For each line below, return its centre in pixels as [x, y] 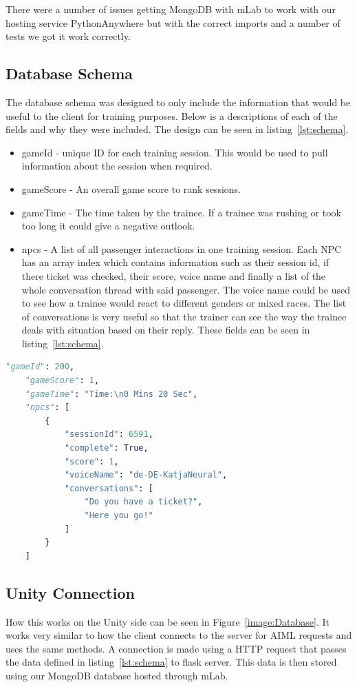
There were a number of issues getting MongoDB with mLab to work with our [171, 9]
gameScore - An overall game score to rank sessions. [131, 188]
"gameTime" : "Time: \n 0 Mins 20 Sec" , [111, 394]
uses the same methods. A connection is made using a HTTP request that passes [176, 648]
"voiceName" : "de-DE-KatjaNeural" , [146, 475]
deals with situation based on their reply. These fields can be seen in [166, 330]
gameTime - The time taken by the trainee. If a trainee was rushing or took [181, 212]
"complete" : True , [106, 448]
